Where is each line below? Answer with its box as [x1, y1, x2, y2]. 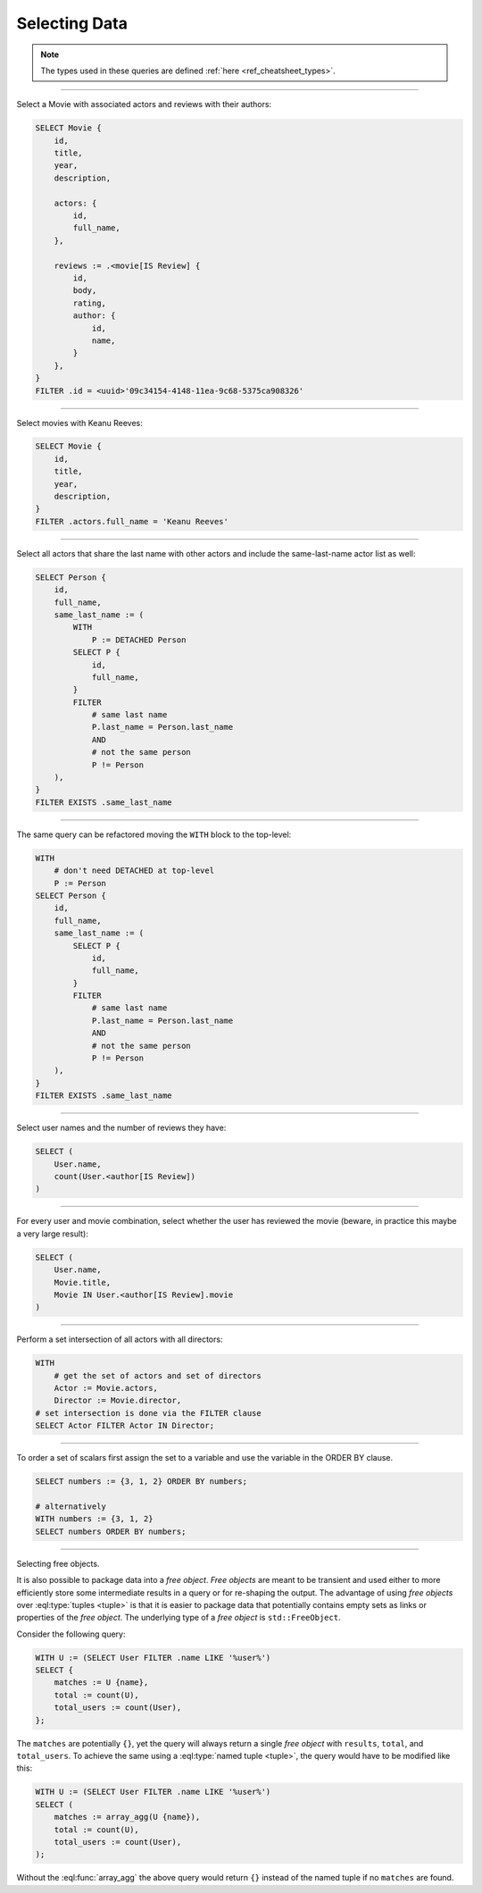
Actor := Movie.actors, [54, 1383, 158, 1394]
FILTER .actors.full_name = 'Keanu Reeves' [35, 516, 229, 526]
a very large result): [16, 1228, 89, 1239]
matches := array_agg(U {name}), [54, 1812, 201, 1822]
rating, [72, 297, 107, 308]
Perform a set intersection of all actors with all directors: [16, 1334, 223, 1344]
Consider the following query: [16, 1629, 126, 1639]
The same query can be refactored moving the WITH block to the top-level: [16, 829, 292, 840]
